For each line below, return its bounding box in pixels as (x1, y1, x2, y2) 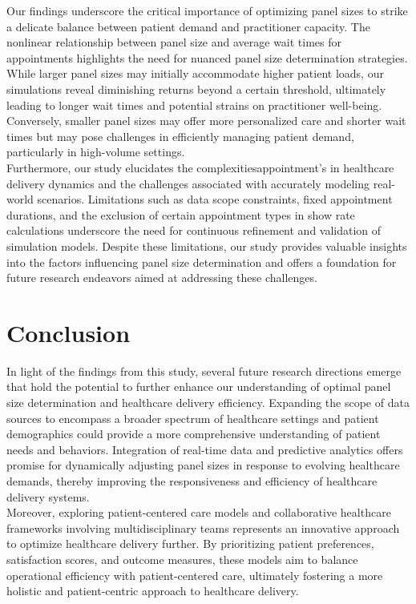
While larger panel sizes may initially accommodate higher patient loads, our (6, 65, 384, 82)
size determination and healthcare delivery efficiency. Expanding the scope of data (6, 394, 410, 410)
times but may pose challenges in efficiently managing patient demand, (6, 127, 354, 144)
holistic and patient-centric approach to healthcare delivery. (6, 582, 299, 599)
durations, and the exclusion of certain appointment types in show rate (6, 206, 355, 223)
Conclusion (6, 316, 131, 348)
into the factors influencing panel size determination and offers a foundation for (6, 253, 397, 270)
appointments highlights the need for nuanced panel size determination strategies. (6, 49, 408, 66)
